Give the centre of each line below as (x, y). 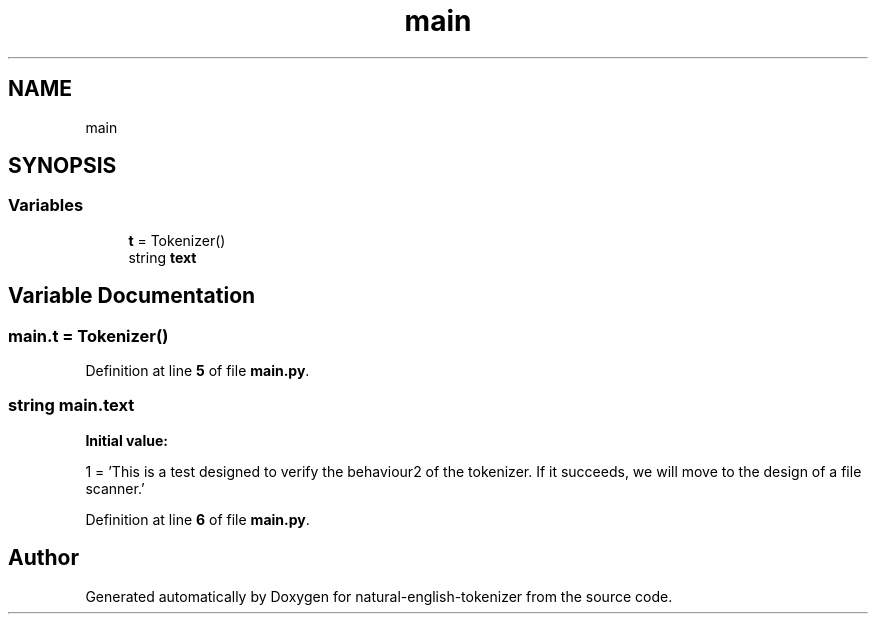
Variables (46, 205)
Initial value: (126, 440)
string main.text (71, 405)
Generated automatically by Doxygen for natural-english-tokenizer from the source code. (379, 596)
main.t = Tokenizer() (88, 335)
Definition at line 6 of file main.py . (197, 519)
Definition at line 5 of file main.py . (197, 371)
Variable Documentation (132, 296)
